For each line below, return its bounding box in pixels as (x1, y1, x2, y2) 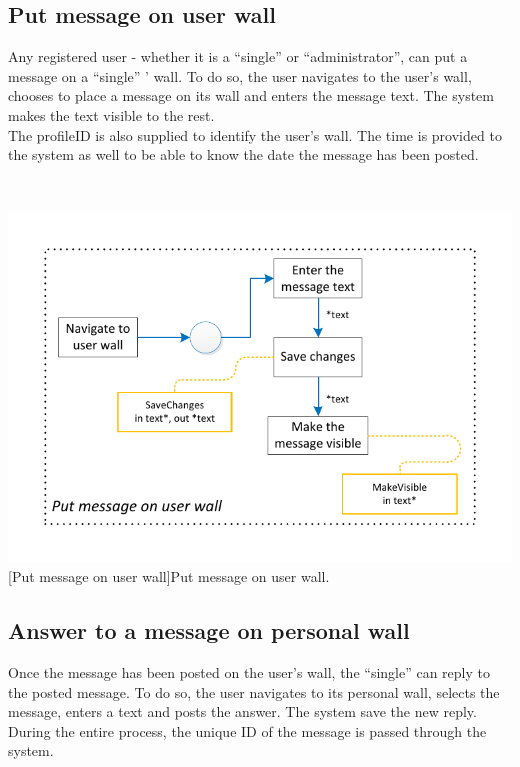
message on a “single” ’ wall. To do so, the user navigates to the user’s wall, (8, 65, 472, 86)
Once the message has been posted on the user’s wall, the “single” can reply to (8, 662, 490, 683)
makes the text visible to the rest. (8, 104, 215, 125)
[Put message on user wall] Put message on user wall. (8, 566, 330, 587)
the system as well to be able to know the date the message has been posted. (8, 144, 479, 165)
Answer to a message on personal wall (8, 615, 410, 646)
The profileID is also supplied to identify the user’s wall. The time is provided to (8, 124, 502, 145)
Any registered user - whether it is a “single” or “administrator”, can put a (8, 46, 468, 67)
